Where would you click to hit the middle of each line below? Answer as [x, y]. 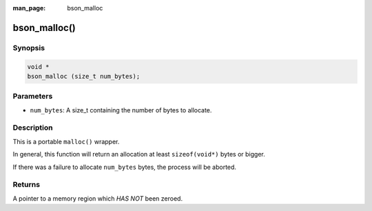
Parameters [33, 97]
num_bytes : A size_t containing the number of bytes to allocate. [121, 110]
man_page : [29, 8]
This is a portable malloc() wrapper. [66, 141]
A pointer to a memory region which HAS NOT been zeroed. [97, 198]
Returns [27, 185]
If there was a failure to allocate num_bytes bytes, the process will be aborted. [125, 167]
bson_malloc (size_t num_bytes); [84, 76]
